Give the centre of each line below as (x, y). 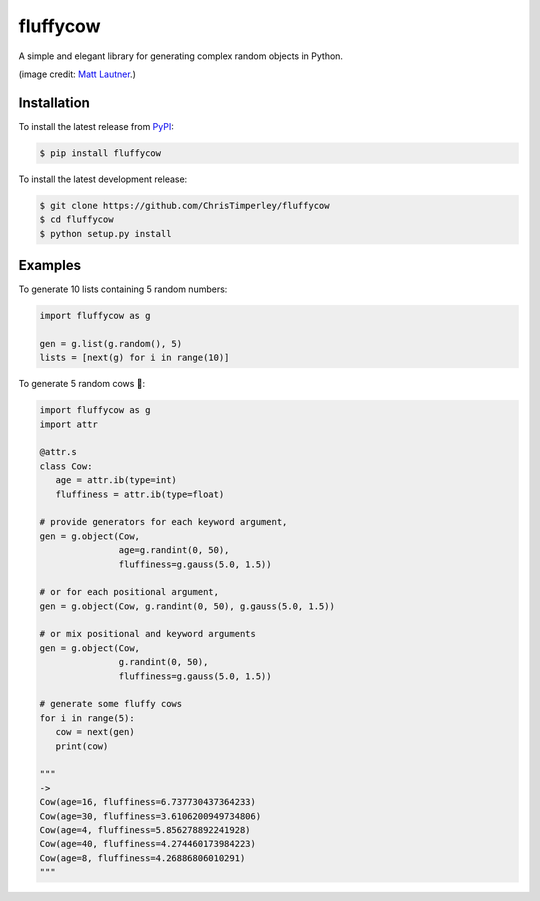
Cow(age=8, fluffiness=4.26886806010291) (142, 858)
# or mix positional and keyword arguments (148, 634)
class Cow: (66, 466)
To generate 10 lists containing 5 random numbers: (123, 289)
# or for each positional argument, (129, 592)
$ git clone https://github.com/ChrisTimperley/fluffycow (184, 205)
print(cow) (82, 746)
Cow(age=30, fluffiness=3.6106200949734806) (150, 816)
